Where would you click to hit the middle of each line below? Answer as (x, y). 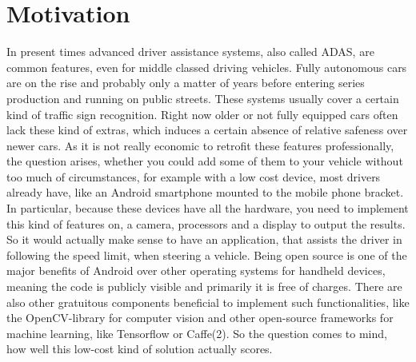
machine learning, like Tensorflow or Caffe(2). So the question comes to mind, (197, 333)
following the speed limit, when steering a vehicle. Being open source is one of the (207, 255)
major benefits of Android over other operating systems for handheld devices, (196, 271)
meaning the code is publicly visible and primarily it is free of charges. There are (204, 286)
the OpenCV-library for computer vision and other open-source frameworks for (200, 318)
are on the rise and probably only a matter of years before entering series (186, 83)
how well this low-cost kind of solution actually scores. (140, 349)
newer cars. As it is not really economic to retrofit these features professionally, (200, 145)
